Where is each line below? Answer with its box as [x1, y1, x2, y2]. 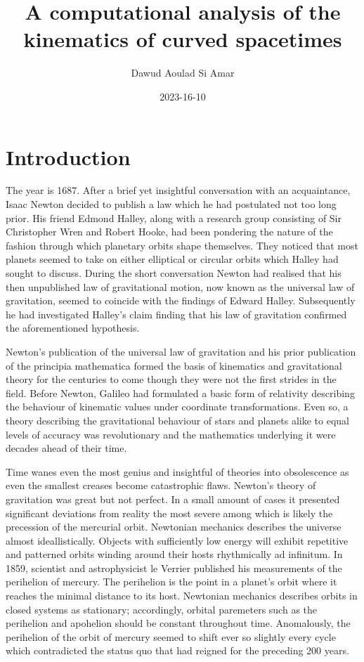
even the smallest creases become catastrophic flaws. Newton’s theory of [6, 478, 316, 493]
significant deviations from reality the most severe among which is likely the [6, 505, 333, 520]
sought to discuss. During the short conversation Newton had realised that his [6, 266, 342, 280]
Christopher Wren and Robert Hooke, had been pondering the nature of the [6, 224, 333, 239]
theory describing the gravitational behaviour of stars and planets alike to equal [6, 413, 349, 427]
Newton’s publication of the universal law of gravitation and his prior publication [6, 344, 356, 358]
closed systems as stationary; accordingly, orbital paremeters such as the [6, 602, 318, 616]
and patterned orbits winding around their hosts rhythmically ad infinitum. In [6, 547, 343, 562]
